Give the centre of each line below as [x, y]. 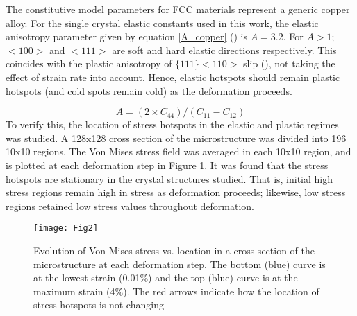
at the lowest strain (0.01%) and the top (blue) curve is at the [166, 278]
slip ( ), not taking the [289, 63]
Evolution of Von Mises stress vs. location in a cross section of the [174, 250]
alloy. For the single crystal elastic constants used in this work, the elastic [162, 23]
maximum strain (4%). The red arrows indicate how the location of [176, 291]
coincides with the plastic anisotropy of [89, 63]
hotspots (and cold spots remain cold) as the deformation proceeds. [149, 90]
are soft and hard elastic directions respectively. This [224, 50]
